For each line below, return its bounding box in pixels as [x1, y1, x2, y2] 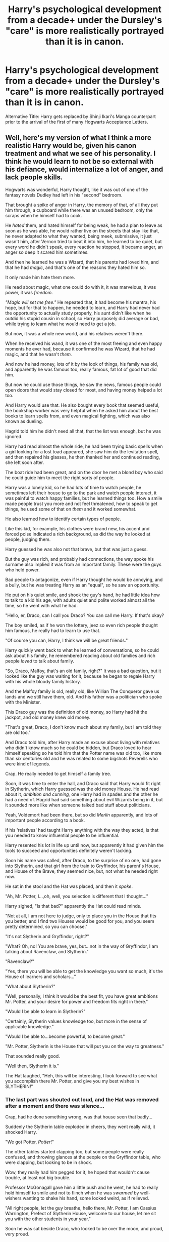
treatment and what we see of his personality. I [5, 149, 156, 158]
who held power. [5, 566, 40, 573]
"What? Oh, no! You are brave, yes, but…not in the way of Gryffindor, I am [5, 943, 158, 949]
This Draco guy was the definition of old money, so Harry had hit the [5, 709, 147, 715]
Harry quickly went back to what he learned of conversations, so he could [5, 647, 159, 653]
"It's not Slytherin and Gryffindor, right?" [5, 933, 89, 939]
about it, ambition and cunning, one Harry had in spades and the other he [5, 791, 158, 797]
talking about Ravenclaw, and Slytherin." [5, 948, 89, 954]
